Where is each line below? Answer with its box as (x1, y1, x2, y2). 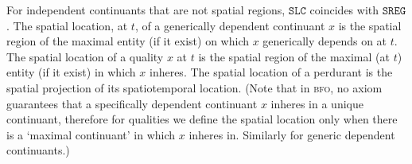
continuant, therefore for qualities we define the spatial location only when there (6, 111, 398, 127)
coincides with (309, 2, 379, 18)
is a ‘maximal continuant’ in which (6, 126, 176, 143)
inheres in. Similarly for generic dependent (189, 126, 395, 143)
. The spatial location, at (6, 17, 128, 33)
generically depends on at (262, 33, 387, 49)
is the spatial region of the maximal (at (198, 48, 390, 64)
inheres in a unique (270, 95, 363, 111)
